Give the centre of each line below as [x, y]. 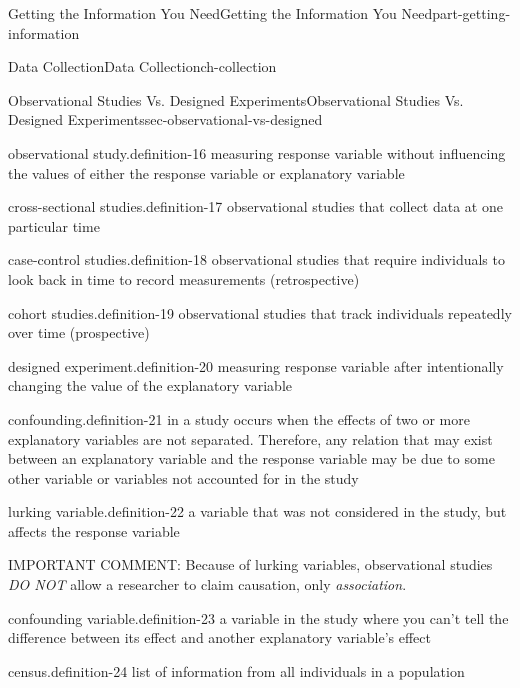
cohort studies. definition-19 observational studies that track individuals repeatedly [260, 312]
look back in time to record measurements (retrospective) [184, 278]
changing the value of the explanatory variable [150, 385]
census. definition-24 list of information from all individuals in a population [236, 670]
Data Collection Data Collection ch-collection [142, 66]
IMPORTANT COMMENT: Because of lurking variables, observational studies [250, 564]
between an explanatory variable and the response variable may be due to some [251, 458]
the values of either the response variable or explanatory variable [206, 172]
